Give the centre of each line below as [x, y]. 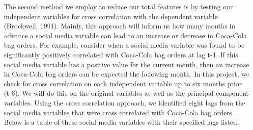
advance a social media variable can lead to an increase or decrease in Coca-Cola [126, 35]
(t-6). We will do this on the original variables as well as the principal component [126, 93]
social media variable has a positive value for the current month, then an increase [126, 64]
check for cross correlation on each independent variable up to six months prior [123, 83]
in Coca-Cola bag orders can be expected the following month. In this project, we [127, 74]
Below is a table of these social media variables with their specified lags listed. [122, 122]
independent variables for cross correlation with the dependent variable [111, 16]
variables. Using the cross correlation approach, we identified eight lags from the [125, 102]
